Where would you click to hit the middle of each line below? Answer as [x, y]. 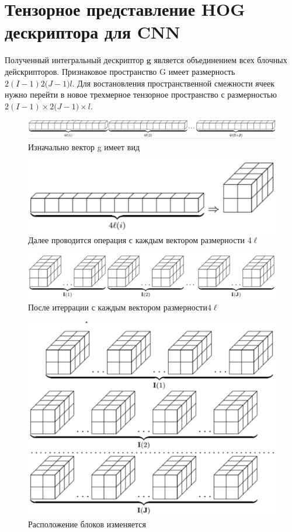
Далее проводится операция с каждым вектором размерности [137, 240]
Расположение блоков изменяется [87, 524]
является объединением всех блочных [220, 60]
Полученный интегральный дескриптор [74, 60]
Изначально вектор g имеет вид [84, 146]
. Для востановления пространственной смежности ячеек [173, 83]
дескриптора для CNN [93, 32]
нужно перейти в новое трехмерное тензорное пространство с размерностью [141, 94]
